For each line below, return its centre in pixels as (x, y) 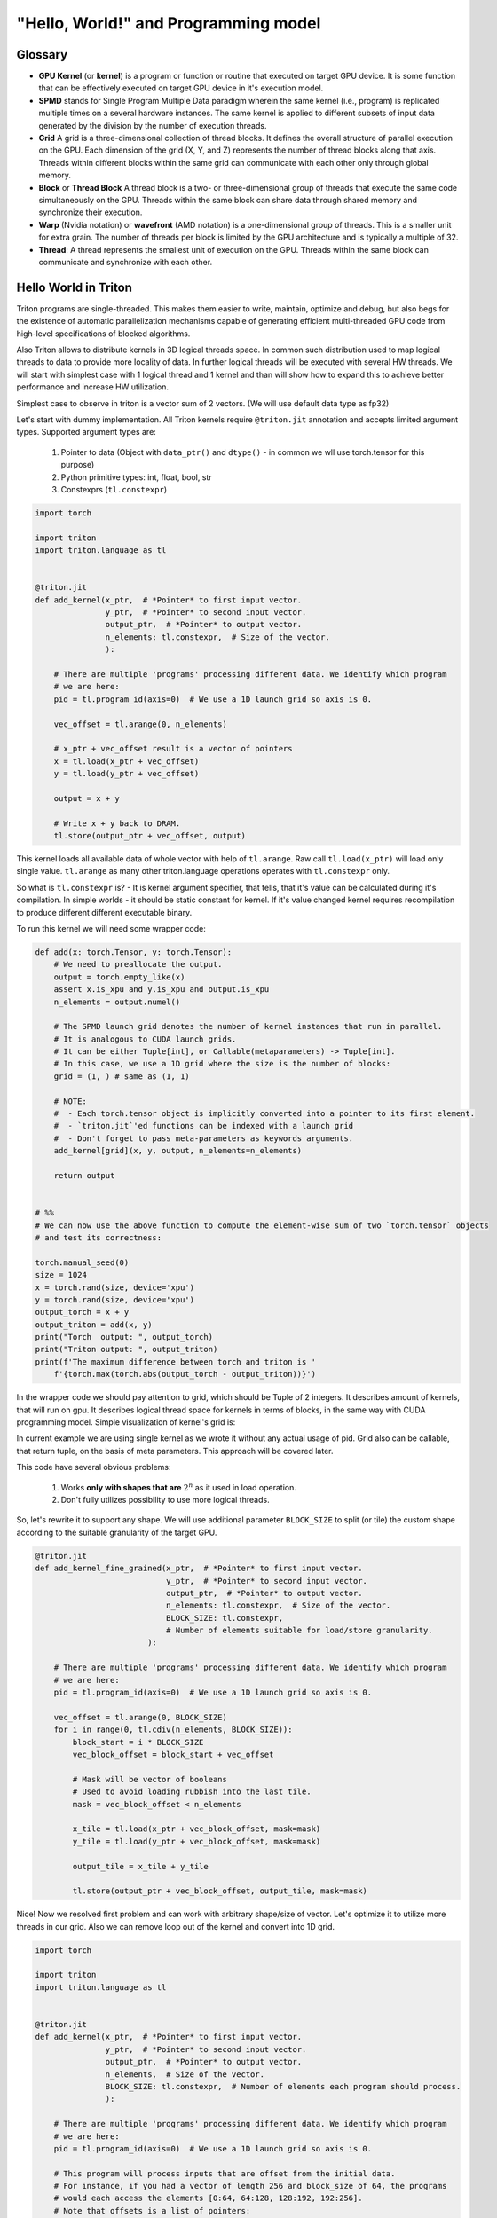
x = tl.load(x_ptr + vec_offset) (126, 761)
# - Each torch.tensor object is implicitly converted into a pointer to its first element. (264, 1114)
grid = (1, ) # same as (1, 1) (122, 1076)
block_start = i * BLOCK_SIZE (138, 1742)
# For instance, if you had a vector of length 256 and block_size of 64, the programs (250, 2186)
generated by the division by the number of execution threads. (153, 125)
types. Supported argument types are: (87, 432)
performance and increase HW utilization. (92, 387)
